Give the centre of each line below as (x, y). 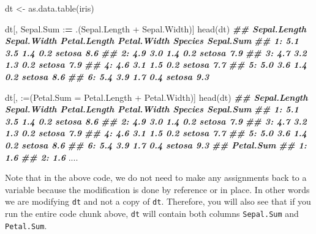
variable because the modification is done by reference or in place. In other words (157, 189)
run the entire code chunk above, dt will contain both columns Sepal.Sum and (152, 213)
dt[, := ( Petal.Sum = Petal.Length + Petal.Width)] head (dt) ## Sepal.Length (156, 97)
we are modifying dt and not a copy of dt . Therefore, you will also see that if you (158, 201)
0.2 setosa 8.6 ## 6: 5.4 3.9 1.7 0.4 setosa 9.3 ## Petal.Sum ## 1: (156, 144)
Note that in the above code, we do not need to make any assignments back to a (156, 177)
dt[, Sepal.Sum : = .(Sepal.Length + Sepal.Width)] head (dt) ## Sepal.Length (156, 28)
